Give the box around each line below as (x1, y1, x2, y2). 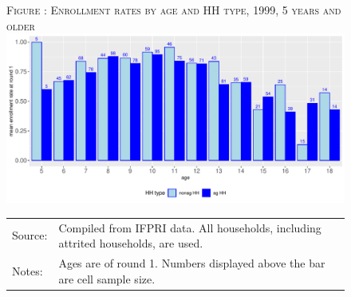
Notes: (12, 262, 43, 279)
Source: (12, 227, 48, 244)
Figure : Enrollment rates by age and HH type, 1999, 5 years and (6, 2, 341, 18)
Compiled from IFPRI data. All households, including (58, 219, 321, 236)
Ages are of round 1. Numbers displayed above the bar (58, 254, 325, 271)
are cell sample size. (58, 270, 156, 287)
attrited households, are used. (58, 235, 203, 251)
